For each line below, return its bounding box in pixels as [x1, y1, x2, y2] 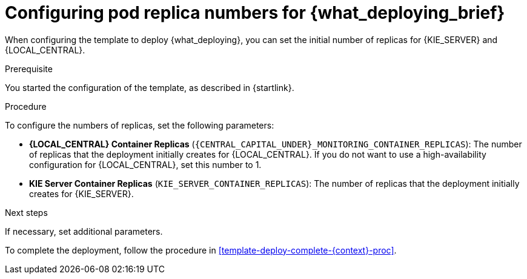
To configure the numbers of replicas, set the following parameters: [5, 119, 274, 130]
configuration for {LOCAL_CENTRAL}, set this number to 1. [29, 159, 262, 170]
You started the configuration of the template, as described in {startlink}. [5, 82, 294, 93]
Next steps [5, 207, 48, 218]
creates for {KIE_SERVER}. [29, 188, 134, 199]
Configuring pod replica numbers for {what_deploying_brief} [5, 2, 505, 23]
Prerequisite [5, 63, 53, 74]
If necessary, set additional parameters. [5, 226, 163, 237]
